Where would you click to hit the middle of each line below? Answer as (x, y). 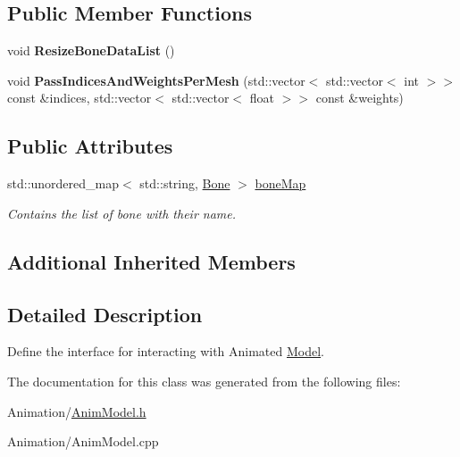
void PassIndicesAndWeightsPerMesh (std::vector (156, 80)
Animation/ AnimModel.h (77, 411)
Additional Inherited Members (151, 261)
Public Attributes (90, 146)
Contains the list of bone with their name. (122, 213)
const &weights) (360, 98)
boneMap (280, 183)
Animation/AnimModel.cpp (83, 441)
